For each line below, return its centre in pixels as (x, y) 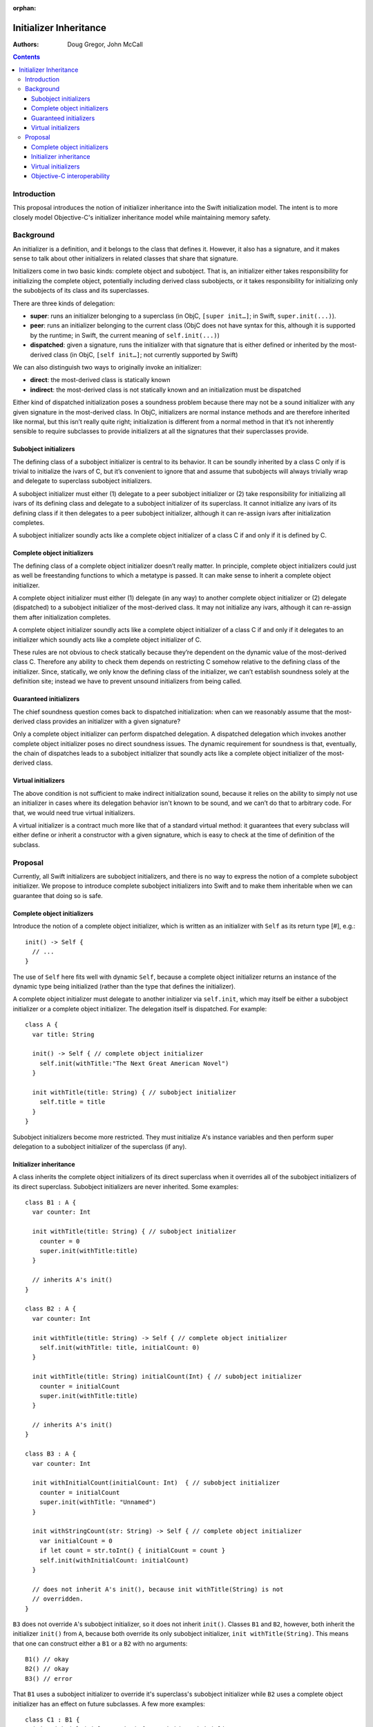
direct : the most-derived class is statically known (100, 380)
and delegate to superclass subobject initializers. (82, 481)
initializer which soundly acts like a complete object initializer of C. (107, 640)
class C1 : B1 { (52, 1720)
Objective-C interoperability (71, 175)
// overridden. (58, 1599)
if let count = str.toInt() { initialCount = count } (132, 1551)
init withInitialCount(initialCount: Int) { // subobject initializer (156, 1483)
